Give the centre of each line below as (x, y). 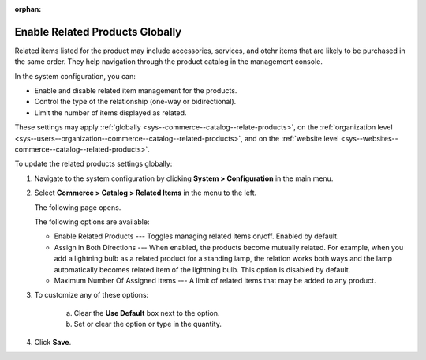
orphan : (28, 9)
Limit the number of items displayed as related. (110, 112)
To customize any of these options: (92, 295)
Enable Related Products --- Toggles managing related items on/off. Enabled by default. (196, 236)
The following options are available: (92, 222)
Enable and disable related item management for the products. (136, 91)
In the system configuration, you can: (75, 76)
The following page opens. (78, 207)
